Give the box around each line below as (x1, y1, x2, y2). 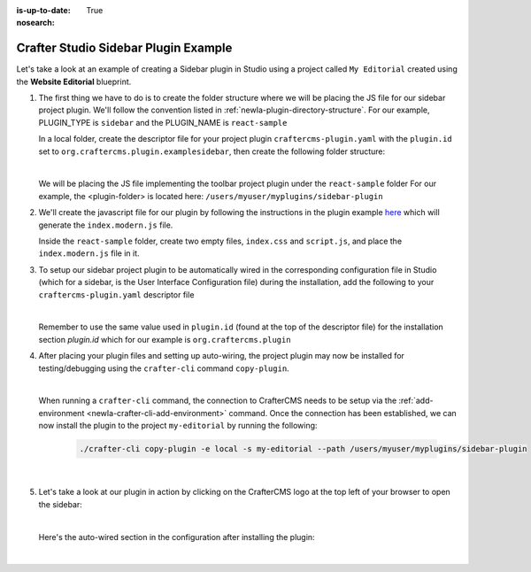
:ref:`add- (398, 395, 434, 406)
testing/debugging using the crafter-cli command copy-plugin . (38, 363, 289, 374)
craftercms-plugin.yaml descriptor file (38, 289, 195, 300)
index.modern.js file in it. (38, 248, 141, 259)
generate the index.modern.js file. (38, 220, 173, 230)
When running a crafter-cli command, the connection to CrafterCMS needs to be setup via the (38, 395, 397, 406)
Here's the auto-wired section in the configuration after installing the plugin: (38, 531, 315, 542)
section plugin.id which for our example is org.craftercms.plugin (38, 334, 291, 344)
